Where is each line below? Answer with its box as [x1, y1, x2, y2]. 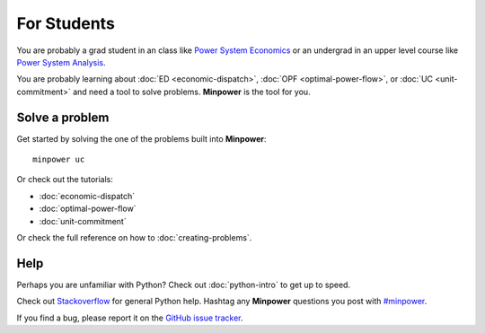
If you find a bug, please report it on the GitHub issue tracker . [16, 312, 243, 323]
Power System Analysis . [16, 57, 106, 67]
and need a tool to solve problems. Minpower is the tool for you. [72, 86, 311, 97]
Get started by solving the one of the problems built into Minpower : [16, 133, 267, 144]
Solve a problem [16, 110, 110, 125]
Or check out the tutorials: [16, 174, 114, 185]
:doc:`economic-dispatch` [39, 190, 136, 201]
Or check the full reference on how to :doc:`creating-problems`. [16, 232, 252, 242]
